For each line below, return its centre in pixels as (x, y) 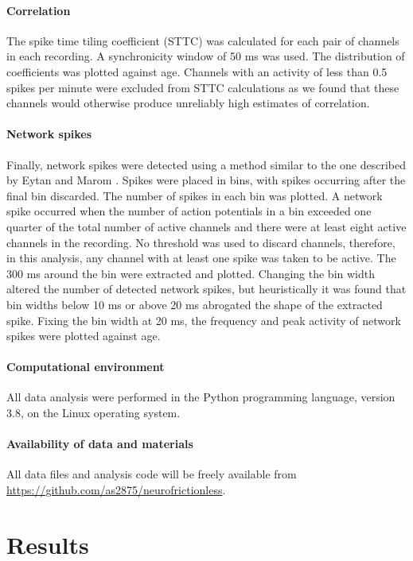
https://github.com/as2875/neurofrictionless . (116, 490)
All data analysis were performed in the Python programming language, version (201, 397)
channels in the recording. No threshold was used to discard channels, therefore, (201, 242)
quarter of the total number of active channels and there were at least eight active (206, 226)
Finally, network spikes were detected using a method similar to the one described (206, 164)
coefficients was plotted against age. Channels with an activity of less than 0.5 (197, 71)
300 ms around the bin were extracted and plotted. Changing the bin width (191, 273)
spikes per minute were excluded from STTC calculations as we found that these (203, 87)
